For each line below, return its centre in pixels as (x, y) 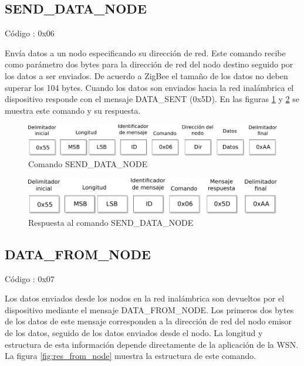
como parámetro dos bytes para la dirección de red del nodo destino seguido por (149, 64)
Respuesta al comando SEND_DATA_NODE (111, 222)
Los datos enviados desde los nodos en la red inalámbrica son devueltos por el (145, 298)
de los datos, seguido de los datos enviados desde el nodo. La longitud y (134, 332)
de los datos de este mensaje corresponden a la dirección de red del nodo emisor (148, 321)
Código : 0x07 (30, 278)
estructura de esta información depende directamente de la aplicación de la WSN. (152, 344)
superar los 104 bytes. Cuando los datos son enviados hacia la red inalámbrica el (149, 87)
